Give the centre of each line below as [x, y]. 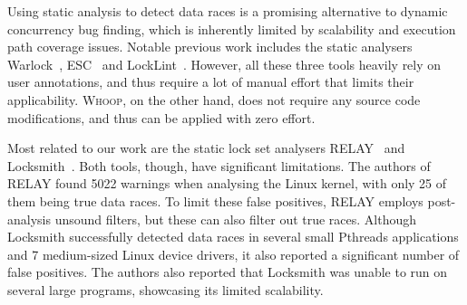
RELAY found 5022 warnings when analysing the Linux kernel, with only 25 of [227, 183]
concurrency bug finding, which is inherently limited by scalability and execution [232, 29]
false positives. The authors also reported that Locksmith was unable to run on [228, 272]
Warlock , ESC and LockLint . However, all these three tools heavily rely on [224, 64]
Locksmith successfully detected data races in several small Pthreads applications [233, 237]
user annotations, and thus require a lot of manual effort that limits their [211, 82]
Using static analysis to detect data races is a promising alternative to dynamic [228, 11]
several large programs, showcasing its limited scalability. [165, 289]
